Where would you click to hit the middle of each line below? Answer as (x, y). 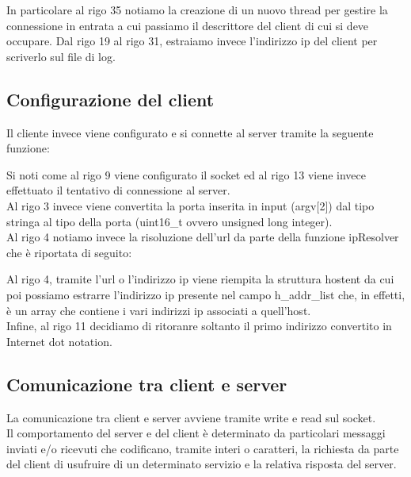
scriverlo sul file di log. (61, 56)
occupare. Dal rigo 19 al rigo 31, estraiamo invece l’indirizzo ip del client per (192, 41)
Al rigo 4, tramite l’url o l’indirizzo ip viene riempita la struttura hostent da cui (200, 279)
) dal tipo (351, 205)
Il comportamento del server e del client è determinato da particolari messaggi (196, 433)
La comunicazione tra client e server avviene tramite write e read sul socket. (191, 417)
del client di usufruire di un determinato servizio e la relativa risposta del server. (202, 464)
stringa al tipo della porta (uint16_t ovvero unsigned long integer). (169, 221)
